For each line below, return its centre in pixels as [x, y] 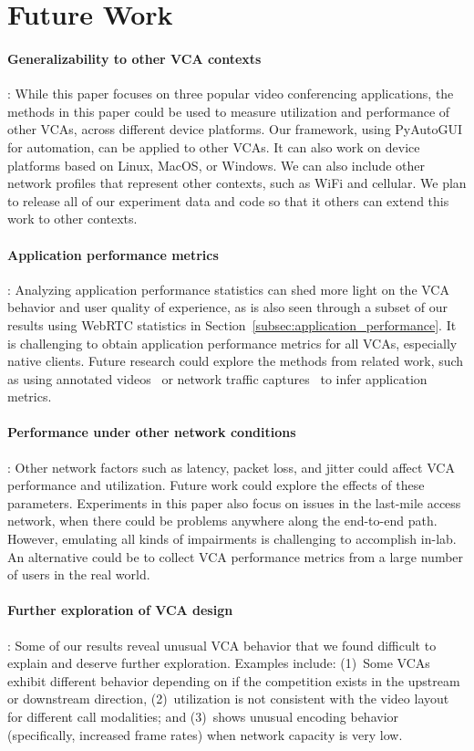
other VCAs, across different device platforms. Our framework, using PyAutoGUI [235, 129]
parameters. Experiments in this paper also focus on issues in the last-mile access [234, 502]
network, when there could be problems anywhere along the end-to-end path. [222, 521]
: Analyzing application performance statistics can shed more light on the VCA [228, 289]
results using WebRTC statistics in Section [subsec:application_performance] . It [232, 324]
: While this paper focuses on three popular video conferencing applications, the [231, 94]
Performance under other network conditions [152, 432]
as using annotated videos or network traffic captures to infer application [217, 378]
